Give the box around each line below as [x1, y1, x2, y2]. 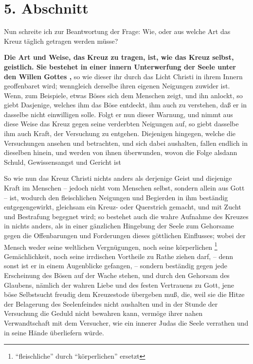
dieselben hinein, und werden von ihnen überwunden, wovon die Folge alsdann [4, 147, 237, 157]
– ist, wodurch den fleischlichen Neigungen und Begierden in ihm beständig [4, 192, 228, 202]
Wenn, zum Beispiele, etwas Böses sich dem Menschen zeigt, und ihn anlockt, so [4, 90, 243, 100]
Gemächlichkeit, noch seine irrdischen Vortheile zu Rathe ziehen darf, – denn [4, 251, 234, 261]
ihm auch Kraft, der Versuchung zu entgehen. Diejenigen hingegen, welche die [4, 128, 235, 139]
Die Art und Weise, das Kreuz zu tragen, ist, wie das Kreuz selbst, [4, 52, 234, 62]
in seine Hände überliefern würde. [4, 327, 104, 337]
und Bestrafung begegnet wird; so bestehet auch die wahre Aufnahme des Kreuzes [4, 211, 249, 221]
